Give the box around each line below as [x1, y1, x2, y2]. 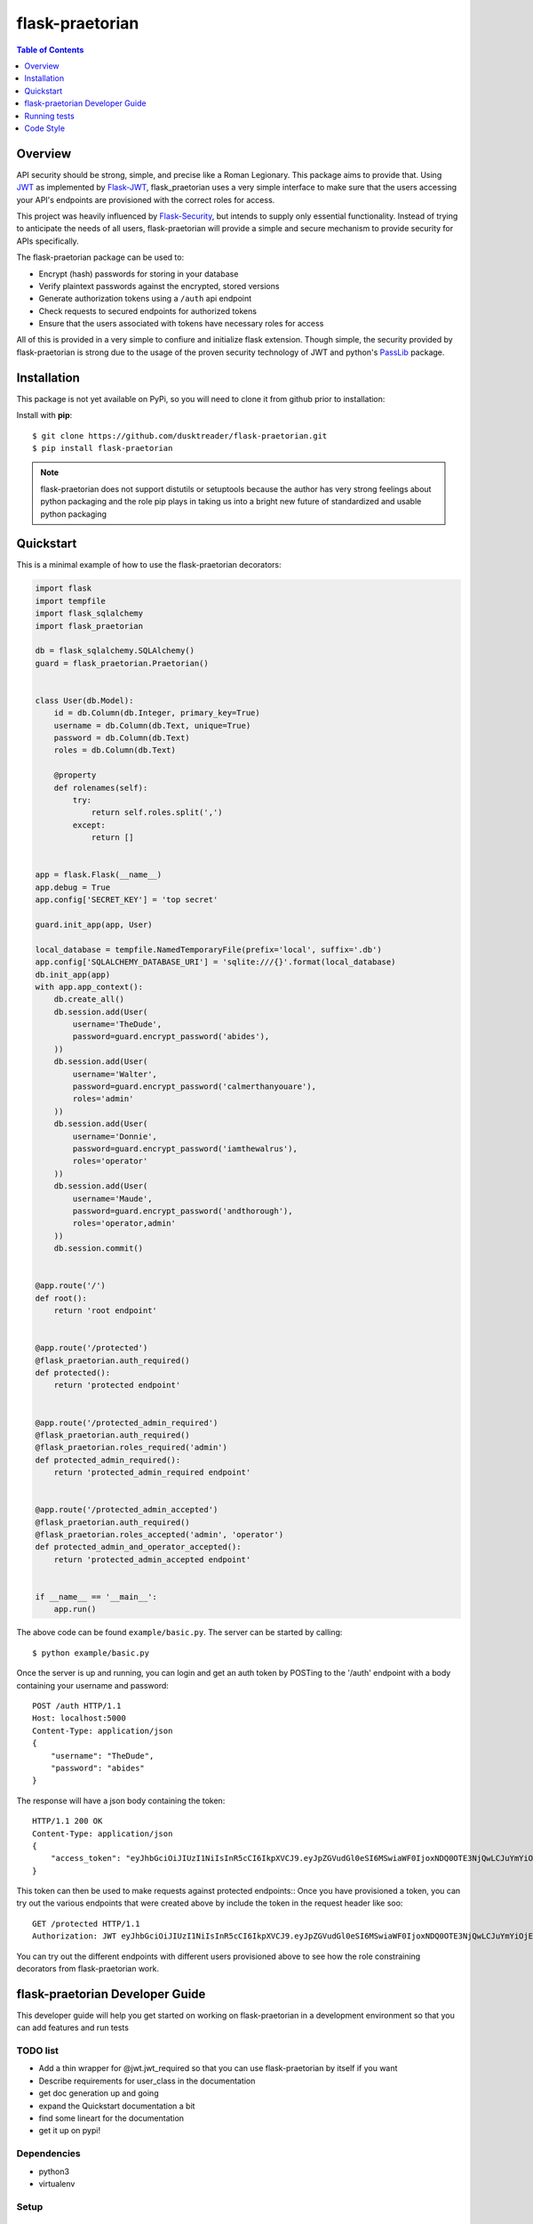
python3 [38, 2166, 70, 2177]
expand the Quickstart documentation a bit [38, 2100, 195, 2111]
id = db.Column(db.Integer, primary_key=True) [53, 708, 261, 718]
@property [53, 770, 97, 780]
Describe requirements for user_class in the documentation [38, 2075, 256, 2086]
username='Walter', [72, 1068, 157, 1079]
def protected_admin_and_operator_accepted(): [35, 1542, 242, 1552]
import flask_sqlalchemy [35, 608, 144, 618]
